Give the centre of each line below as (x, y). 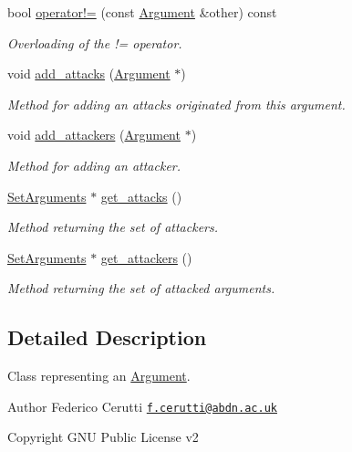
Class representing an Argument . (99, 376)
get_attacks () (141, 196)
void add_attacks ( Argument (89, 74)
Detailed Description (107, 337)
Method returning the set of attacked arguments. (141, 288)
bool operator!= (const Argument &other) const (142, 12)
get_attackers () (146, 257)
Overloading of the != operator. (95, 42)
